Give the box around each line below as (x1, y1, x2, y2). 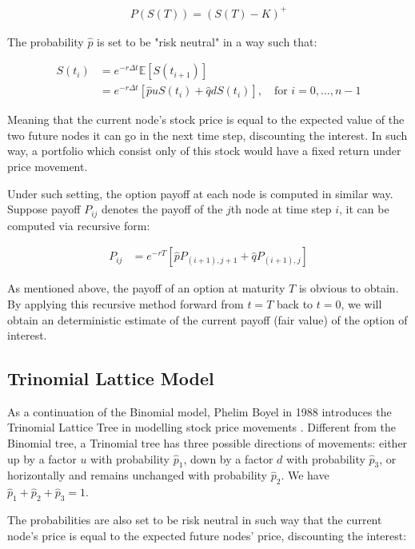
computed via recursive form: (7, 217, 150, 233)
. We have (281, 467, 329, 483)
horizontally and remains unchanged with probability (7, 467, 267, 483)
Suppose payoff (7, 201, 81, 217)
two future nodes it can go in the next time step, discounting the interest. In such (7, 126, 408, 143)
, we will (341, 295, 382, 312)
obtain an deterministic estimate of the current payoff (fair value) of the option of (7, 311, 408, 328)
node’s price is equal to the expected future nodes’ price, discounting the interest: (7, 527, 407, 543)
